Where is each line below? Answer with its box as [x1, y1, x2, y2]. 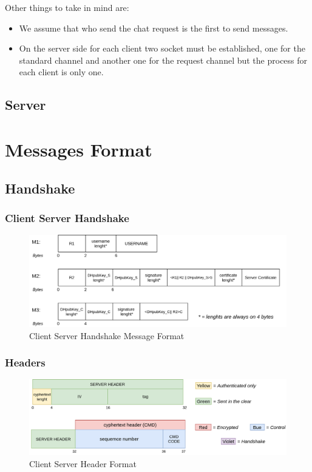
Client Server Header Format [29, 457, 137, 470]
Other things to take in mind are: [5, 1, 129, 13]
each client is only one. [19, 66, 104, 78]
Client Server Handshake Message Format [29, 329, 185, 342]
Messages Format [5, 137, 152, 161]
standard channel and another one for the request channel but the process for [19, 53, 308, 66]
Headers [5, 355, 46, 370]
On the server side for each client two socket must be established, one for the [19, 42, 305, 55]
